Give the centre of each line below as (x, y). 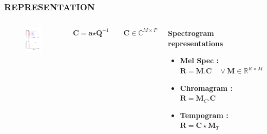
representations (196, 43)
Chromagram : (206, 88)
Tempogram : (204, 115)
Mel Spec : (199, 60)
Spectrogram (191, 33)
